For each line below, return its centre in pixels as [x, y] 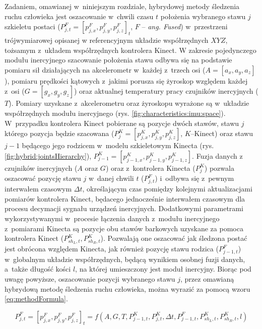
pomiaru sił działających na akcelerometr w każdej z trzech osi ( [105, 69]
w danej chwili [111, 178]
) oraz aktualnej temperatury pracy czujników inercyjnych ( [166, 91]
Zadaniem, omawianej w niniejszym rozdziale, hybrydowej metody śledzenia [122, 6]
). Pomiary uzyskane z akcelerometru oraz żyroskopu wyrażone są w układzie [129, 103]
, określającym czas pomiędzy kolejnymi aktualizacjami [167, 189]
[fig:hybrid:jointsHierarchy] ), [48, 155]
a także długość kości [38, 269]
